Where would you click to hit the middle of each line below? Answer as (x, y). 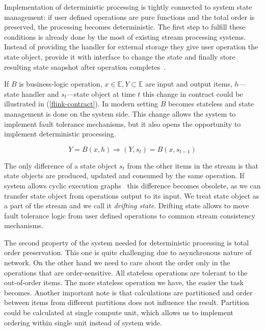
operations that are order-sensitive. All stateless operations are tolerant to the (126, 272)
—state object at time (101, 93)
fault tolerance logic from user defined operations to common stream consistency (130, 215)
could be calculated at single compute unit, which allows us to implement (119, 312)
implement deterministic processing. (60, 134)
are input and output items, (189, 84)
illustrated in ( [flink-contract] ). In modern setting (81, 104)
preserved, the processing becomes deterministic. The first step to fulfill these (125, 27)
